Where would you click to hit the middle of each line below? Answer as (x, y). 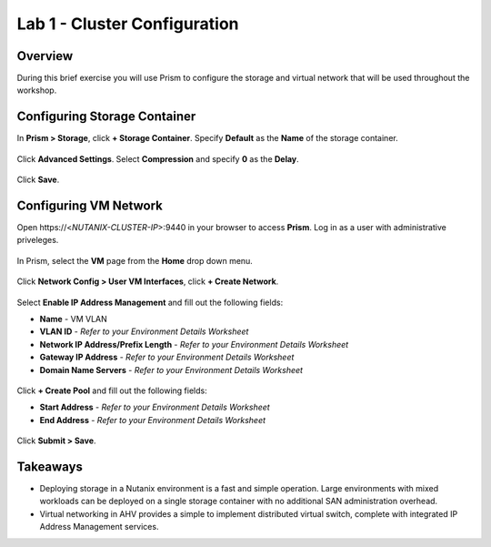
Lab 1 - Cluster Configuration (128, 24)
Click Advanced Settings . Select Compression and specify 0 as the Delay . (158, 158)
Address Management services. (99, 527)
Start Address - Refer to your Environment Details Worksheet (155, 407)
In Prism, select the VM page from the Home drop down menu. (135, 260)
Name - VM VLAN (74, 319)
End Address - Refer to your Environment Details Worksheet (153, 420)
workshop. (37, 90)
